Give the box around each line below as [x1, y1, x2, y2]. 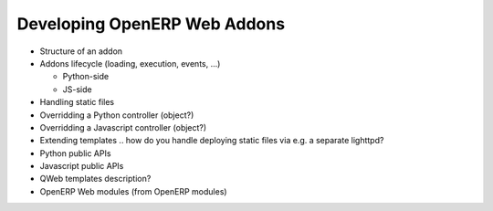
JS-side [62, 83, 92, 95]
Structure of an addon [39, 46, 123, 57]
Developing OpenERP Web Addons [16, 14, 286, 34]
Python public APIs [39, 147, 111, 159]
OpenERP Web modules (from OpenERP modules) [39, 185, 227, 196]
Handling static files [39, 97, 115, 108]
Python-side [62, 71, 110, 82]
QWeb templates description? [39, 174, 152, 185]
